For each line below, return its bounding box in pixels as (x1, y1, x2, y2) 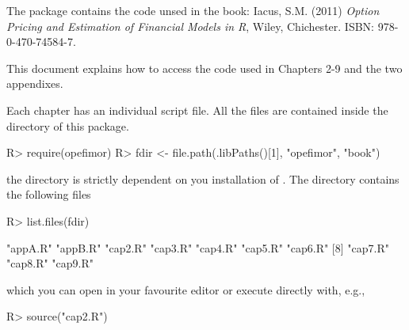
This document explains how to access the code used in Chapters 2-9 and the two (6, 59, 403, 76)
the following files (6, 186, 91, 203)
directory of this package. (6, 117, 129, 134)
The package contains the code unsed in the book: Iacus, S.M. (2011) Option (6, 2, 380, 18)
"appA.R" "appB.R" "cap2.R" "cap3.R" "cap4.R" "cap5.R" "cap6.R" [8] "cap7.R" (6, 239, 389, 256)
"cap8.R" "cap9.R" (6, 255, 94, 271)
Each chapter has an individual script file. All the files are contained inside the (6, 101, 388, 118)
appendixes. (6, 75, 63, 92)
